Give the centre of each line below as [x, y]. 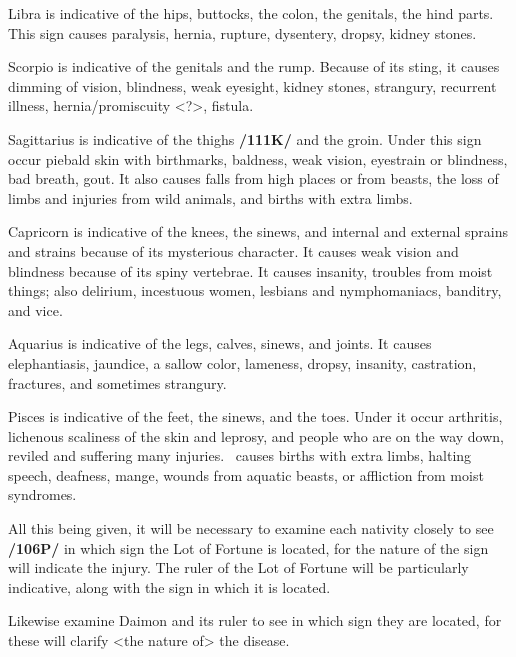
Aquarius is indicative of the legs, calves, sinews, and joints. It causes [220, 343]
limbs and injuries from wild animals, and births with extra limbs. [210, 197]
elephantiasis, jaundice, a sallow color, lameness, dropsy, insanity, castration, [242, 362]
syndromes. [42, 494]
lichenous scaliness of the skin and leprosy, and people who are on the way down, [256, 435]
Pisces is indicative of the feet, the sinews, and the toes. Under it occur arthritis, [255, 416]
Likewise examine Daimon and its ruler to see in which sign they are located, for [255, 620]
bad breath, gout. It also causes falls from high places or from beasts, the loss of [253, 178]
